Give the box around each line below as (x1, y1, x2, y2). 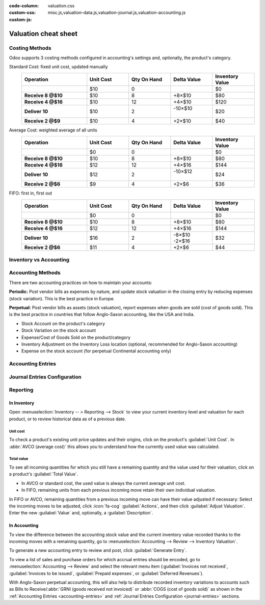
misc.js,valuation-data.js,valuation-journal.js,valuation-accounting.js (48, 10, 186, 16)
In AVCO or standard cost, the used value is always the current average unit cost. (21, 480, 186, 486)
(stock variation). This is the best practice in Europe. (9, 295, 115, 301)
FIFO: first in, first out (9, 190, 53, 196)
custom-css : (9, 10, 36, 16)
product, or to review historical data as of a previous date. (9, 416, 126, 422)
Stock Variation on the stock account (21, 327, 96, 333)
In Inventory (9, 400, 34, 406)
